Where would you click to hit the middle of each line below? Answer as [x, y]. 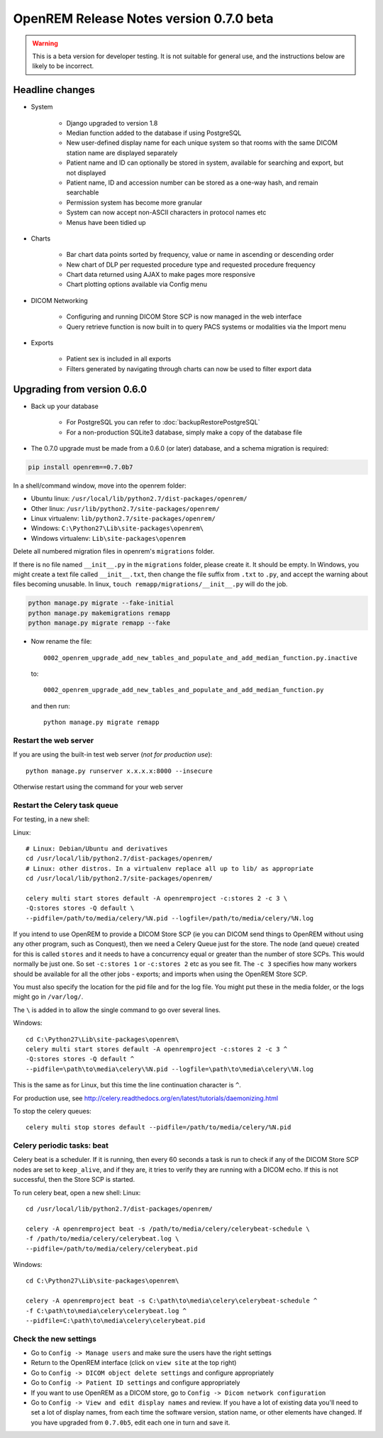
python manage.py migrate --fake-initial [101, 603]
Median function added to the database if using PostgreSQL [154, 133]
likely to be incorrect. [63, 66]
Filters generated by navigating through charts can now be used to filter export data [189, 368]
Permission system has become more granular [134, 202]
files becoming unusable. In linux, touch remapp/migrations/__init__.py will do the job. [150, 584]
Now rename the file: [61, 642]
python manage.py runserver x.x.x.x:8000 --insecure [119, 771]
